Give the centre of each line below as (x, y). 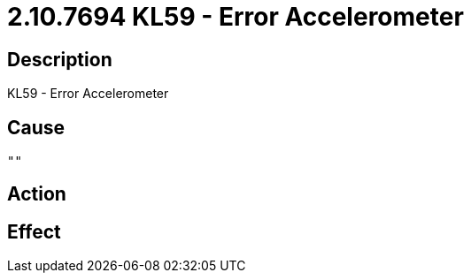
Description (60, 59)
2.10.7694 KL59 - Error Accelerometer (235, 17)
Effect (34, 231)
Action (37, 194)
